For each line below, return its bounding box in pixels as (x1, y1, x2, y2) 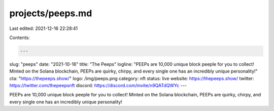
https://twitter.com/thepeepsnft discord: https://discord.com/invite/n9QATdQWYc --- (9, 83, 187, 89)
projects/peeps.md (9, 8, 92, 19)
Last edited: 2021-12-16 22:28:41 (9, 25, 78, 31)
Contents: (9, 34, 30, 41)
